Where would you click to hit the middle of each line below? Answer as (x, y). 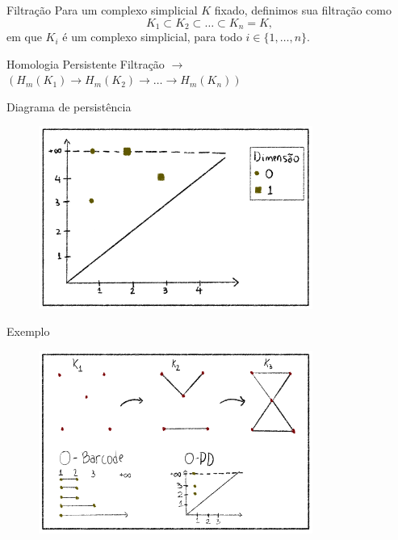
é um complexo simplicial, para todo (152, 37)
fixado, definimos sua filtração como (303, 10)
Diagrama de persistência (69, 106)
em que (24, 37)
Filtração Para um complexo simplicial (102, 10)
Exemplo (28, 331)
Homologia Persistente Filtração (86, 63)
